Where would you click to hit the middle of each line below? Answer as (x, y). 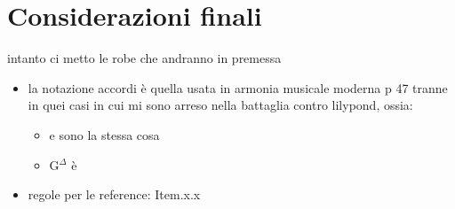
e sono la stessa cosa (104, 134)
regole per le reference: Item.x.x (114, 194)
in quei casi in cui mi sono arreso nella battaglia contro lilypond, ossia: (220, 105)
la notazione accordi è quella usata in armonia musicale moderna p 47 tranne (238, 87)
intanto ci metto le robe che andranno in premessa (144, 58)
